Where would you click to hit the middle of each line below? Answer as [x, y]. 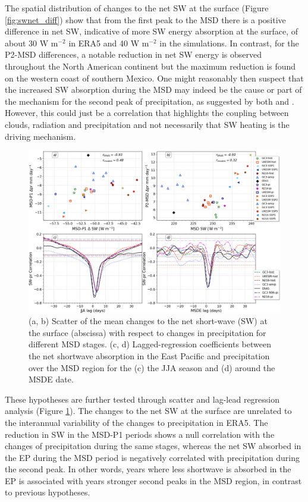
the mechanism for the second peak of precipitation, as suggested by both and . [150, 101]
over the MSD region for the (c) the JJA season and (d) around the [152, 367]
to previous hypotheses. [48, 492]
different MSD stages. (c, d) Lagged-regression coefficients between [150, 344]
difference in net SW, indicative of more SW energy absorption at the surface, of [152, 31]
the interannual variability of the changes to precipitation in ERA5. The [136, 422]
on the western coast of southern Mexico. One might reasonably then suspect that [154, 78]
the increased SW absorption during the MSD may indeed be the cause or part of [153, 90]
